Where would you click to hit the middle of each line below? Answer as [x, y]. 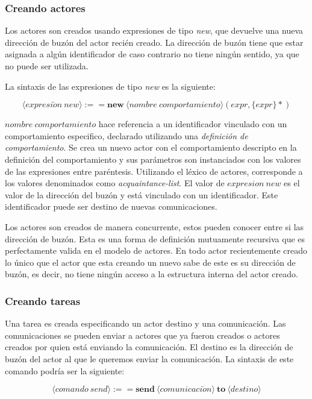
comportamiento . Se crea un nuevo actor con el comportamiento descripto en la [151, 147]
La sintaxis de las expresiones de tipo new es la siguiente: [110, 86]
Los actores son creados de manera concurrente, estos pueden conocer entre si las [154, 226]
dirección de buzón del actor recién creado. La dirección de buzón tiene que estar [154, 42]
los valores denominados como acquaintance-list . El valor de [115, 183]
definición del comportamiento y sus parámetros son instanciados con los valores [153, 159]
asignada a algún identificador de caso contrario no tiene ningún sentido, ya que [152, 54]
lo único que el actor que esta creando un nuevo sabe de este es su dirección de [150, 262]
